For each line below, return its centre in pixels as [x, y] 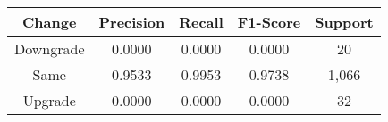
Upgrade [49, 100]
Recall [201, 22]
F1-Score [269, 22]
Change [50, 22]
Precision [132, 22]
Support [344, 22]
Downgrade [50, 49]
